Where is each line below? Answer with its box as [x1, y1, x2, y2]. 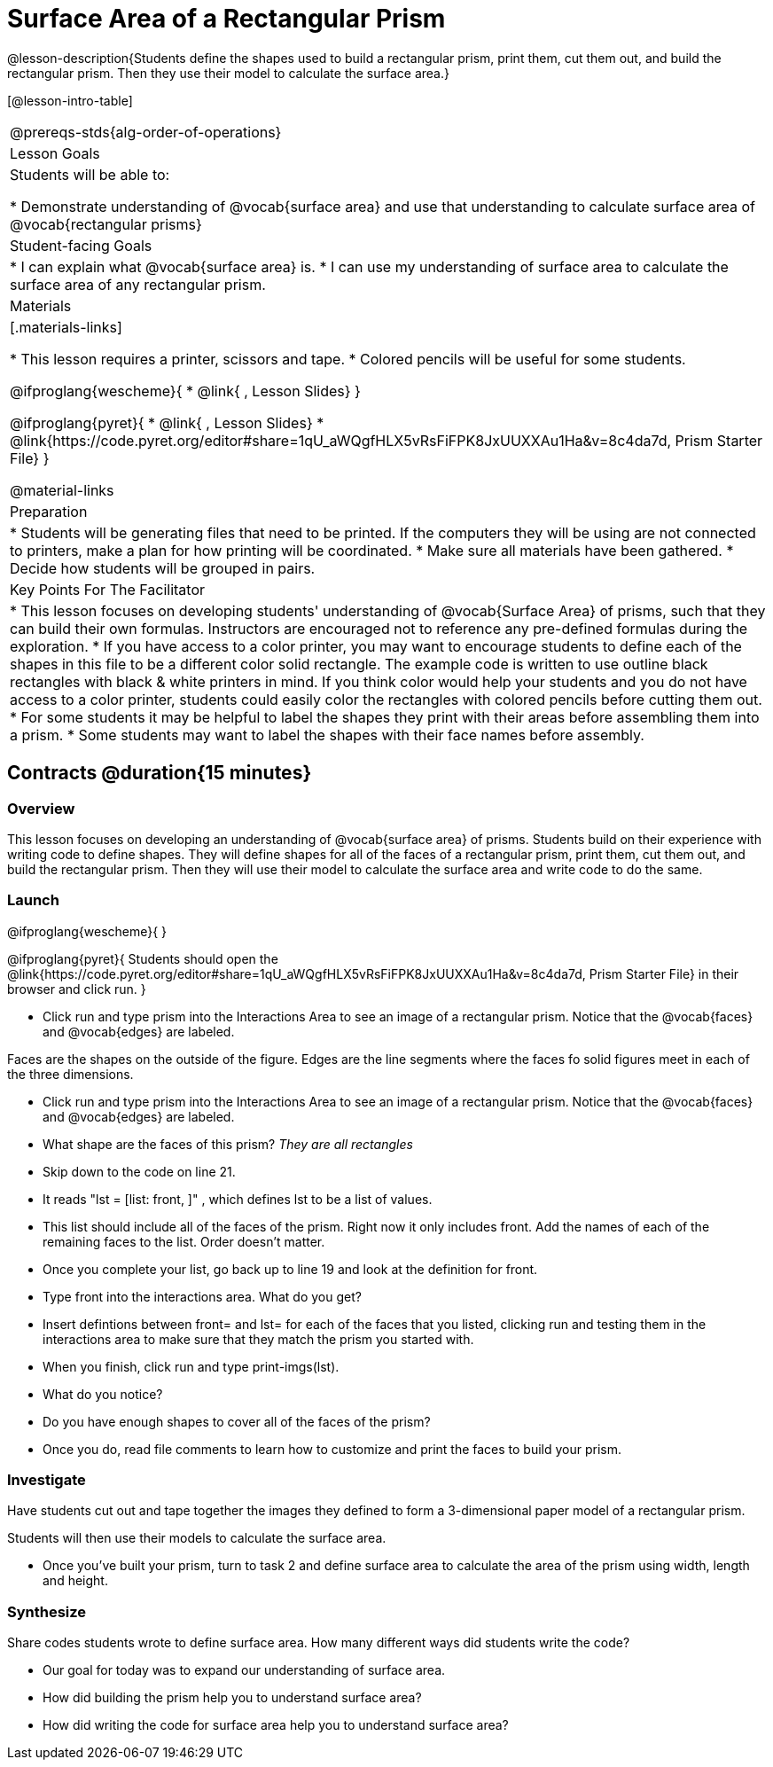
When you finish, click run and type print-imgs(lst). [43, 1358, 340, 1374]
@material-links [10, 481, 114, 499]
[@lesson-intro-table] [7, 92, 133, 108]
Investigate [7, 1471, 86, 1489]
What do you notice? [43, 1386, 163, 1402]
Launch [7, 891, 59, 910]
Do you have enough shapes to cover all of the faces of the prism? [43, 1413, 431, 1429]
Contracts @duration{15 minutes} [7, 762, 312, 785]
